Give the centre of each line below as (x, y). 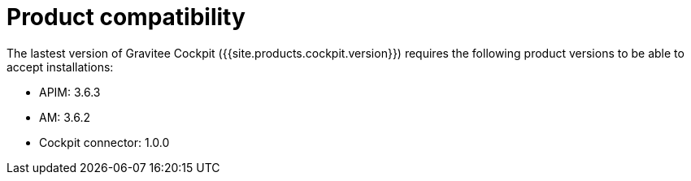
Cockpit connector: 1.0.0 (104, 142)
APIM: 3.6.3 (70, 92)
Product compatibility (126, 17)
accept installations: (60, 67)
